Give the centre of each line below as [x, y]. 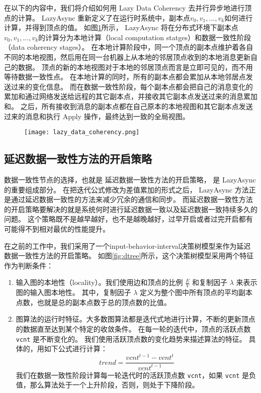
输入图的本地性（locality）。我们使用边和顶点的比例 [99, 282]
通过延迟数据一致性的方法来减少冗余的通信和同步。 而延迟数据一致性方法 [132, 199]
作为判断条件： [29, 265]
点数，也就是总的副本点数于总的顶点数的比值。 [93, 302]
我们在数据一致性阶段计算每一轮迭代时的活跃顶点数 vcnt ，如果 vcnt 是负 [136, 375]
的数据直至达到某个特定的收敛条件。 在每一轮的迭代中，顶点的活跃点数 [133, 328]
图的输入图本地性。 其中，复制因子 [73, 292]
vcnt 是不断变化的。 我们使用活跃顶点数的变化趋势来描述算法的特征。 [131, 338]
